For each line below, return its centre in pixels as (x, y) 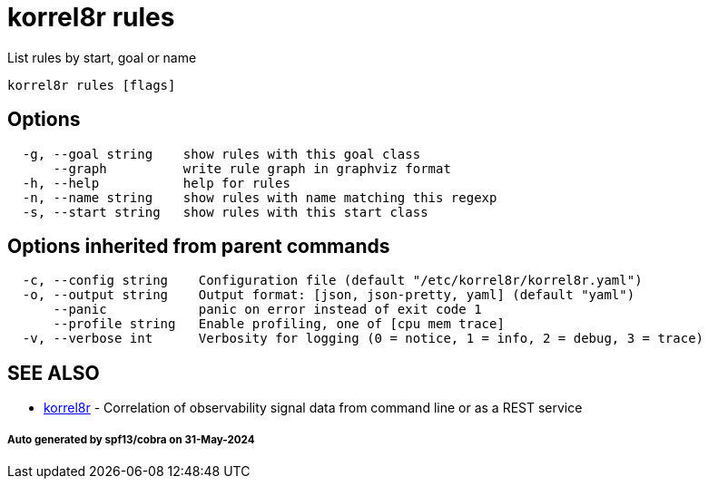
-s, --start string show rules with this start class (225, 212)
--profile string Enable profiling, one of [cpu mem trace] (279, 324)
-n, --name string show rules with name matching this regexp (260, 197)
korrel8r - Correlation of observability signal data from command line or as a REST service (313, 408)
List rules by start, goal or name (102, 57)
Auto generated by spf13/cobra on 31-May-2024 (131, 439)
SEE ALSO (54, 373)
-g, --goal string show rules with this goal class (221, 154)
